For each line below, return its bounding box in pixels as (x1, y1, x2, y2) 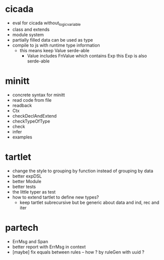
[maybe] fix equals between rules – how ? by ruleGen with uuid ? (12, 249, 145, 255)
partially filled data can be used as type (12, 37, 93, 43)
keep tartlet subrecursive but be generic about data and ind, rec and (19, 199, 160, 205)
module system (12, 31, 44, 38)
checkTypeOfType (12, 118, 51, 124)
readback (12, 102, 32, 108)
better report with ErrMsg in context (12, 244, 86, 250)
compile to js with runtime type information (12, 42, 100, 48)
